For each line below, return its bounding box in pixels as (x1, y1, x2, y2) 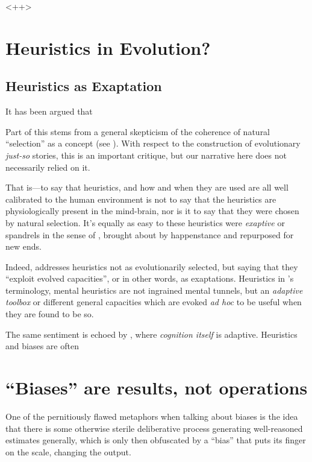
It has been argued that (5, 105, 93, 118)
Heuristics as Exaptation (5, 77, 162, 95)
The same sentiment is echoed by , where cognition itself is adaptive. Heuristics (5, 328, 298, 340)
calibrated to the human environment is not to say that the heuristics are (5, 192, 276, 205)
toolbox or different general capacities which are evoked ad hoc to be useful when (5, 296, 302, 308)
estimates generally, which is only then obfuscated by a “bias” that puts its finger (5, 434, 306, 446)
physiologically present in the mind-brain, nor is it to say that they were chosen (5, 204, 299, 217)
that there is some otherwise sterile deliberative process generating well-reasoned (5, 422, 303, 434)
